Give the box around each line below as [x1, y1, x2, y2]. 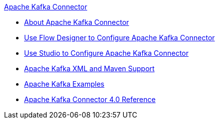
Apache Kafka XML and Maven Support [24, 64, 155, 73]
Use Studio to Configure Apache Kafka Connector [24, 49, 189, 57]
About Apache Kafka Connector [24, 18, 129, 26]
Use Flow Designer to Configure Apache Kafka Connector [24, 33, 215, 42]
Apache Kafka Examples [24, 80, 105, 88]
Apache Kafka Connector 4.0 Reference [24, 95, 156, 104]
